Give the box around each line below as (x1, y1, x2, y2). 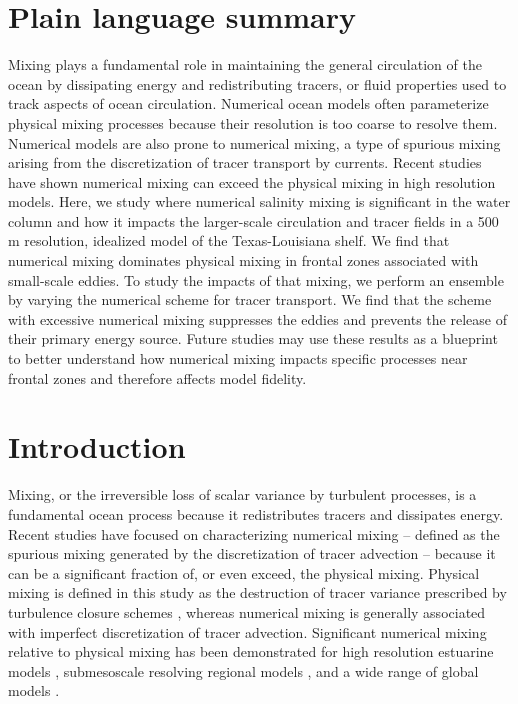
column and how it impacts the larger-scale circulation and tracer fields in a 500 (8, 210, 499, 231)
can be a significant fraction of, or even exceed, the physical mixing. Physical (8, 562, 480, 583)
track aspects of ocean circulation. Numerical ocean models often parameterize (8, 93, 489, 114)
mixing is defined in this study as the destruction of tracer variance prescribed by (8, 582, 507, 603)
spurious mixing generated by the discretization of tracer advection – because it (8, 543, 496, 564)
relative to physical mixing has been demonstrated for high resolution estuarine (8, 641, 494, 662)
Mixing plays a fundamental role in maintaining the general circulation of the (8, 54, 482, 75)
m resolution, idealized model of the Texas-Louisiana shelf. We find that (8, 230, 450, 251)
